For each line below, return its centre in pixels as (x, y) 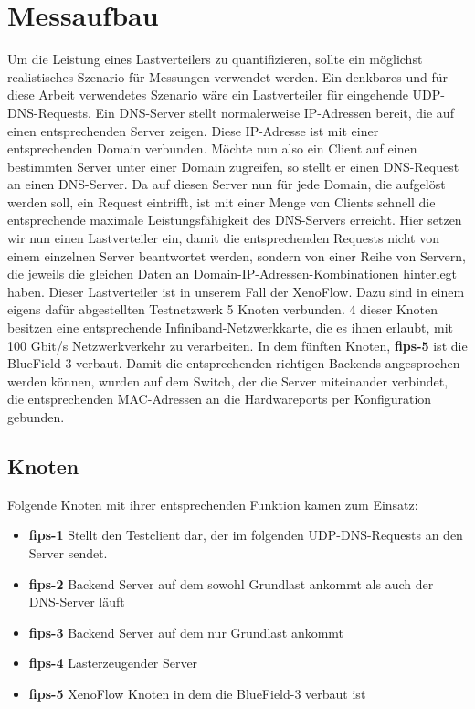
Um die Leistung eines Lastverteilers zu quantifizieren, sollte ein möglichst (215, 59)
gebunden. (36, 417)
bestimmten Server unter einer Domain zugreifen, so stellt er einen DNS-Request (233, 166)
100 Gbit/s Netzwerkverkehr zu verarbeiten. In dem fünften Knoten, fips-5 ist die (237, 345)
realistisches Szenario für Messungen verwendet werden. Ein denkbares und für (228, 76)
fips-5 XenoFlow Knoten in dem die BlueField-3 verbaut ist (197, 693)
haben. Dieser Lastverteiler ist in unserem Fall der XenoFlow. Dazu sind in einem (236, 291)
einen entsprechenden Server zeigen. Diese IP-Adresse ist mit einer (193, 130)
